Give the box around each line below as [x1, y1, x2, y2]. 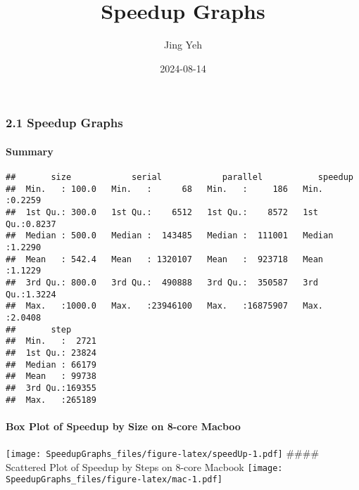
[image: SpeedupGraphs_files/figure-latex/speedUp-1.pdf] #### [6, 445, 320, 460]
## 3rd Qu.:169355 [6, 382, 96, 393]
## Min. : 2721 [6, 336, 96, 347]
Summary [6, 143, 53, 158]
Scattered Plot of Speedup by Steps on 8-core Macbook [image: [6, 459, 283, 474]
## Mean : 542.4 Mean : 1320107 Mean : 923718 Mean [6, 254, 324, 264]
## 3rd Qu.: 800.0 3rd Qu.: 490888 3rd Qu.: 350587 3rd [6, 277, 318, 288]
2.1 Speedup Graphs [6, 114, 123, 131]
